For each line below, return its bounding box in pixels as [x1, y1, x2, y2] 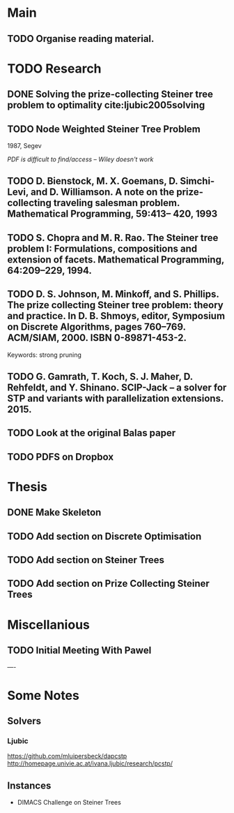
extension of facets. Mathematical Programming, [7, 254, 225, 265]
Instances [7, 779, 52, 791]
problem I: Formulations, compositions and [7, 242, 198, 254]
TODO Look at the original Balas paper [7, 427, 176, 439]
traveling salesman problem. [53, 197, 180, 209]
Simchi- [180, 175, 215, 187]
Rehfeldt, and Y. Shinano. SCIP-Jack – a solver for [7, 381, 227, 393]
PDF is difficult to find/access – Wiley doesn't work [7, 155, 154, 163]
